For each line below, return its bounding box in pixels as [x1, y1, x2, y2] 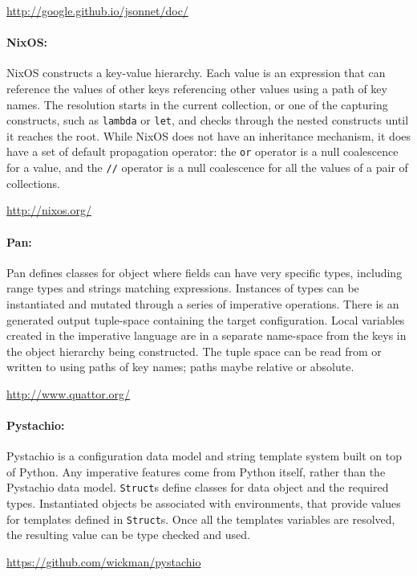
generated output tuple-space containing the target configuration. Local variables [6, 311, 405, 328]
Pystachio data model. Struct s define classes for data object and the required [6, 479, 389, 496]
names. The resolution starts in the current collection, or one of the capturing [6, 96, 388, 112]
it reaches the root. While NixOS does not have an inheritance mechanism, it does [6, 127, 411, 144]
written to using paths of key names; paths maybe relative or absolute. [6, 358, 354, 375]
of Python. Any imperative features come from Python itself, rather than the [6, 463, 386, 480]
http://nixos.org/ [6, 202, 91, 219]
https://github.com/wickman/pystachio [6, 553, 201, 570]
